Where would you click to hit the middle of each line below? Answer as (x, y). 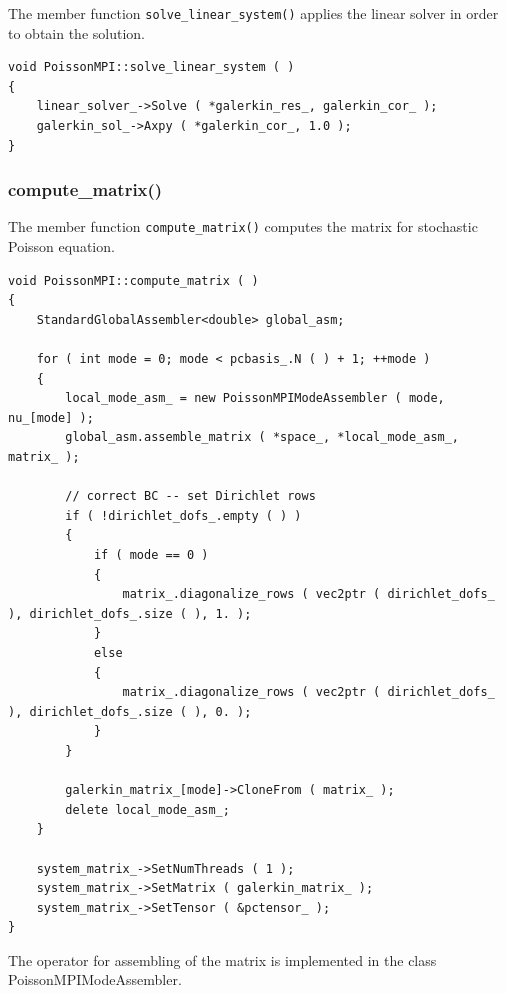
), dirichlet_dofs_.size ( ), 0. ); (130, 711)
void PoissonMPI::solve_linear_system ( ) (151, 67)
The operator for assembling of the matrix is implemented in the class (222, 959)
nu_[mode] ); (51, 417)
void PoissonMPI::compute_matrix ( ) (133, 280)
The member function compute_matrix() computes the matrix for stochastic (243, 226)
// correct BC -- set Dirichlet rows (190, 496)
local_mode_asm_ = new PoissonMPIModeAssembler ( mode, (255, 398)
